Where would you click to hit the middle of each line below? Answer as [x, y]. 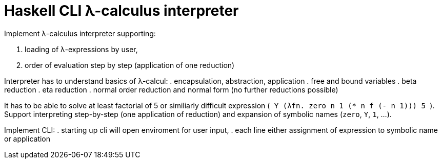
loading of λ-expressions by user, [81, 49]
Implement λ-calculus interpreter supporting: [80, 33]
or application [27, 138]
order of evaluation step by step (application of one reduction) [130, 65]
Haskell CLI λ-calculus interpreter [122, 11]
